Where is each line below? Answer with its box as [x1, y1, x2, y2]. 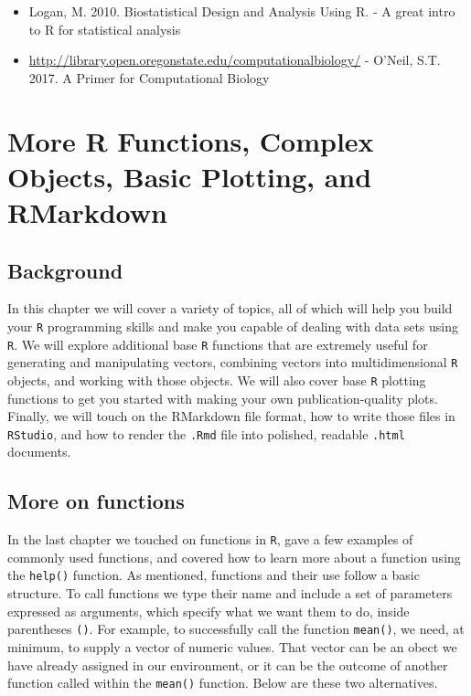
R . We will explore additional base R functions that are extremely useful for [7, 334, 428, 353]
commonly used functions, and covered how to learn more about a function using [7, 547, 461, 566]
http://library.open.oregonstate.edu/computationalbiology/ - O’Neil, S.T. [28, 50, 441, 69]
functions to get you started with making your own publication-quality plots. [7, 388, 438, 407]
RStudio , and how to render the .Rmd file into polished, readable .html [7, 424, 405, 443]
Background [7, 256, 123, 284]
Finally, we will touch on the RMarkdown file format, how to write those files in [7, 406, 455, 426]
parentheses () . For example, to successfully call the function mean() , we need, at [7, 619, 465, 638]
